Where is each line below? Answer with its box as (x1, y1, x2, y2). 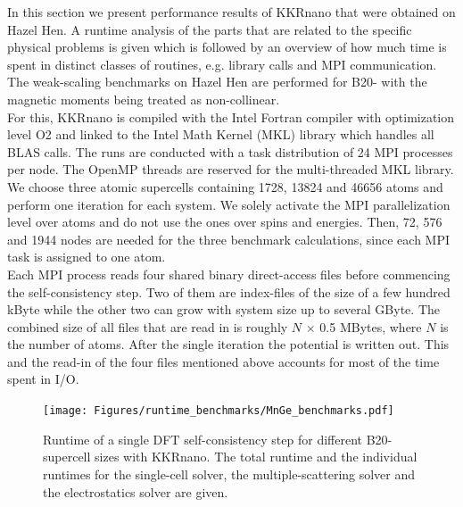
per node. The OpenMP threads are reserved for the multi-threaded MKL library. (7, 160, 454, 179)
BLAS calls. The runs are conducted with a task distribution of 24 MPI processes (7, 142, 453, 161)
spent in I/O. (7, 370, 79, 388)
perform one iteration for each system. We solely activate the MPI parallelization (7, 195, 451, 213)
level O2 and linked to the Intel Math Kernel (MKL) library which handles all (7, 125, 434, 144)
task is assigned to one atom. (7, 247, 166, 266)
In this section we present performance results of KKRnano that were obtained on (7, 3, 456, 21)
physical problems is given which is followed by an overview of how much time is (7, 37, 447, 56)
